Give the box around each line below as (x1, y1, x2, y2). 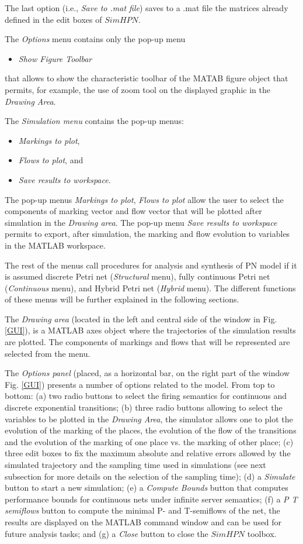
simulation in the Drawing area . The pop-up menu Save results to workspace (5, 216, 277, 228)
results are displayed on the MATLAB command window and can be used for (5, 515, 282, 528)
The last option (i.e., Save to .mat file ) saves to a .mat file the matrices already (5, 2, 288, 13)
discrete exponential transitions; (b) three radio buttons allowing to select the (5, 401, 283, 414)
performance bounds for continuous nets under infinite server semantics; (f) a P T (5, 493, 298, 505)
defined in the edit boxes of (5, 13, 102, 25)
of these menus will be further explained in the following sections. (5, 293, 239, 305)
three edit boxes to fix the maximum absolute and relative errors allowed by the (5, 447, 291, 459)
